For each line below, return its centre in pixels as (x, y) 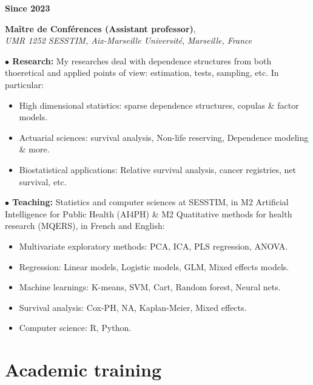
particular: (24, 84)
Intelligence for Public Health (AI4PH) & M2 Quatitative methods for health (149, 213)
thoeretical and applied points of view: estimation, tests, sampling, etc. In (142, 73)
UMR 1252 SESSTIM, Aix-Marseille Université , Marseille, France (129, 40)
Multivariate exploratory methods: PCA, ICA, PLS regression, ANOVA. (153, 246)
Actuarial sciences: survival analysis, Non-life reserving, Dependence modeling (164, 137)
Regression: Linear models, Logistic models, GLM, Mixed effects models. (154, 266)
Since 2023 (28, 8)
